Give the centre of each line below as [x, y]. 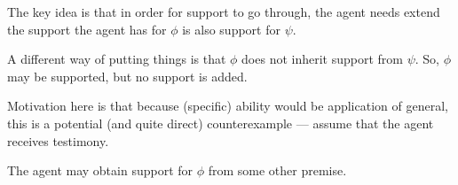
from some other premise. [277, 170]
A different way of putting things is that [117, 59]
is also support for [231, 29]
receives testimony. [58, 140]
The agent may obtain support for [100, 170]
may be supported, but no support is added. [127, 76]
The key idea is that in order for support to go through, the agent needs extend [224, 12]
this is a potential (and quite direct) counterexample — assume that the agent [221, 123]
